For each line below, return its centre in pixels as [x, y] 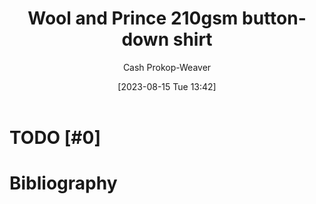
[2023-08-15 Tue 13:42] [167, 86]
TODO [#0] [55, 137]
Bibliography [63, 183]
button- [274, 18]
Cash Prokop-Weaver [167, 67]
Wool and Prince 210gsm [133, 18]
